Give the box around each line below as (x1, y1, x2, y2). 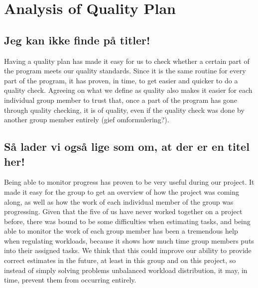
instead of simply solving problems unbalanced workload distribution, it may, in (4, 265, 248, 275)
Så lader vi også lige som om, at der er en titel (4, 139, 250, 154)
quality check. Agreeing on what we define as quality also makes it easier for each (4, 85, 253, 95)
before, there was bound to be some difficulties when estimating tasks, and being (4, 216, 251, 226)
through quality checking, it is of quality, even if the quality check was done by (4, 104, 245, 115)
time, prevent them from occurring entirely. (4, 275, 136, 285)
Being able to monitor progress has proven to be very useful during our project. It (4, 177, 255, 187)
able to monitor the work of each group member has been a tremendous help (4, 226, 238, 236)
